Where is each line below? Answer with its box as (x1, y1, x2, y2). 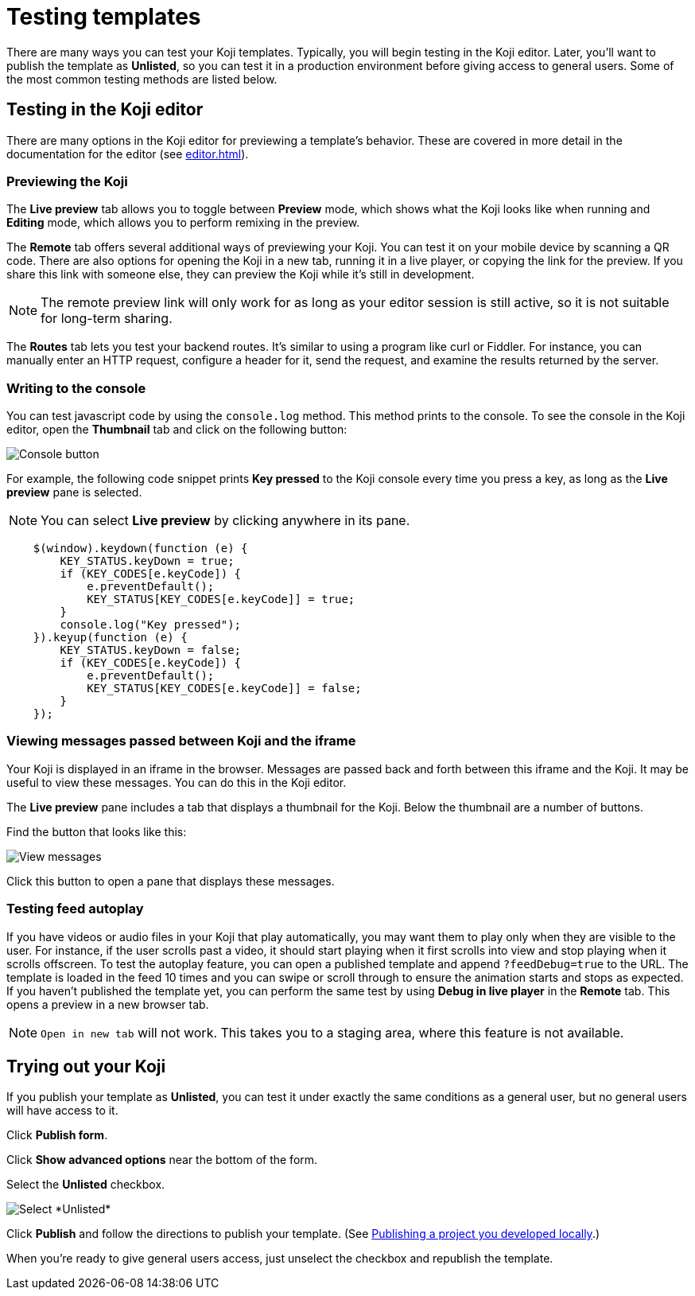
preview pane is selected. (6, 485, 142, 500)
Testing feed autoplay (6, 901, 144, 917)
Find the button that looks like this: (6, 824, 187, 839)
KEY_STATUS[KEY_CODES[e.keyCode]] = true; (87, 593, 355, 606)
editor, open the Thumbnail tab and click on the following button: (6, 422, 347, 437)
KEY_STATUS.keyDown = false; (60, 644, 242, 657)
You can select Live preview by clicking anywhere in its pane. (41, 512, 410, 529)
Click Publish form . (6, 1128, 108, 1142)
